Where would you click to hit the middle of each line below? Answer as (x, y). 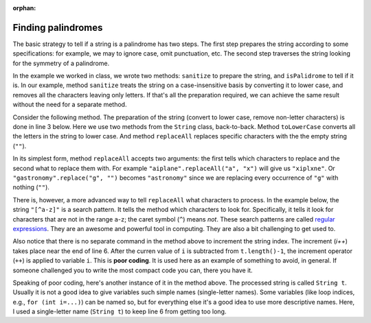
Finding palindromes (58, 27)
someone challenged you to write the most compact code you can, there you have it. (133, 270)
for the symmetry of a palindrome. (61, 63)
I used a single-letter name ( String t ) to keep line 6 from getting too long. (120, 311)
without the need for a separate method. (70, 105)
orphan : (24, 8)
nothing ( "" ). (31, 187)
